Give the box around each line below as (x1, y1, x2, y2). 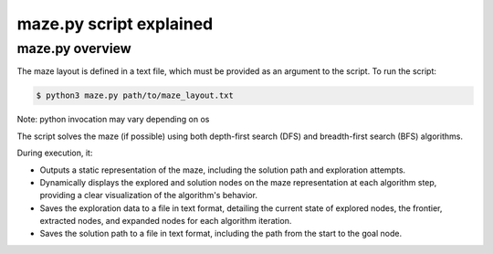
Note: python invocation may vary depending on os (16, 114, 210, 125)
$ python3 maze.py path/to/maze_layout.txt (36, 90, 235, 101)
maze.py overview (16, 40, 131, 57)
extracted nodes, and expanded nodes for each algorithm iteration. (39, 216, 292, 227)
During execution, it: (16, 147, 93, 159)
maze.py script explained (16, 14, 214, 34)
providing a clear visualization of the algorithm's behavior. (39, 190, 257, 201)
